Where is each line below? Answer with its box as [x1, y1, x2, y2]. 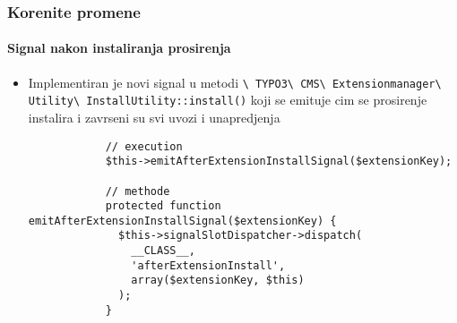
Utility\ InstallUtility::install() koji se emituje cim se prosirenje [28, 90, 427, 109]
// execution [105, 140, 183, 153]
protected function [105, 200, 221, 213]
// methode [105, 184, 170, 198]
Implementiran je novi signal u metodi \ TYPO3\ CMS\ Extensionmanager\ [28, 72, 442, 91]
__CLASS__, [131, 244, 195, 258]
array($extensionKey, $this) [131, 274, 305, 287]
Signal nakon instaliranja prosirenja [7, 38, 231, 57]
